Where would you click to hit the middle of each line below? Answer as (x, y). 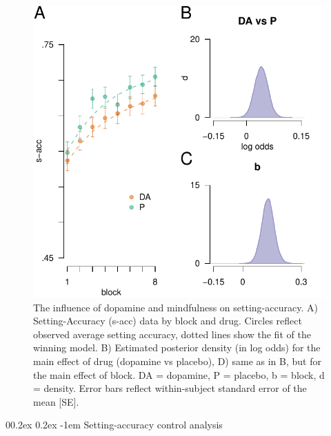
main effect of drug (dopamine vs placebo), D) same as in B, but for (177, 361)
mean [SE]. (56, 401)
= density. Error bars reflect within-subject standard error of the (170, 388)
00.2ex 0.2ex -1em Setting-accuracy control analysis (114, 425)
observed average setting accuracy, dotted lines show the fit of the (172, 334)
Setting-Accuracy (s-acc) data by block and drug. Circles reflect (168, 321)
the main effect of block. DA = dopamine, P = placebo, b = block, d (179, 374)
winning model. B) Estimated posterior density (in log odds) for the (177, 347)
